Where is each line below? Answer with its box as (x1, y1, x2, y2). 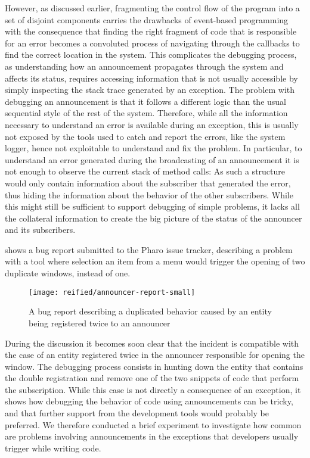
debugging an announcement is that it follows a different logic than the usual (5, 95, 287, 107)
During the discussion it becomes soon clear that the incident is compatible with (5, 337, 299, 349)
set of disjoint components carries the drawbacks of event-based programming (5, 13, 289, 26)
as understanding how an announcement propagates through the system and (5, 60, 284, 72)
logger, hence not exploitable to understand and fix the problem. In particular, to (5, 142, 302, 154)
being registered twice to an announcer (29, 316, 170, 329)
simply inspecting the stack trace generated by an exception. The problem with (5, 83, 295, 96)
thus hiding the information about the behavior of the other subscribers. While (5, 188, 293, 201)
